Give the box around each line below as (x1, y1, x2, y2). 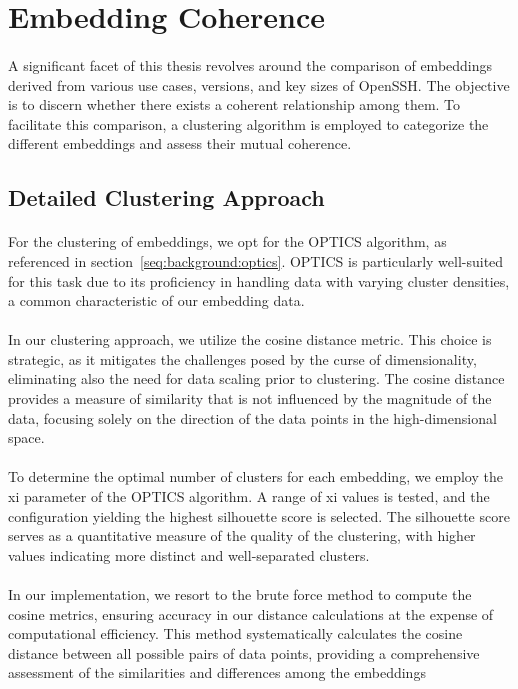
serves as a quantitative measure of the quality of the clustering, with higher (8, 525, 476, 546)
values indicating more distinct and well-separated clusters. (8, 544, 370, 565)
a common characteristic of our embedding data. (8, 290, 305, 311)
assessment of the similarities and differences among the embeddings (8, 662, 426, 683)
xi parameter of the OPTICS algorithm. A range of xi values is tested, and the (8, 486, 490, 507)
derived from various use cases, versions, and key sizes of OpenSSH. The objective (8, 74, 510, 95)
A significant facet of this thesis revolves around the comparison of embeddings (8, 54, 493, 75)
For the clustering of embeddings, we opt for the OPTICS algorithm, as (8, 231, 447, 252)
